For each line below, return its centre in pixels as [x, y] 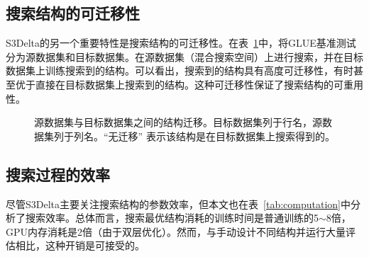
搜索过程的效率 [58, 174]
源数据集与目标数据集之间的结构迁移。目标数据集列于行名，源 [178, 122]
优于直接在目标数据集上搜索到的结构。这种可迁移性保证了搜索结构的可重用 [189, 84]
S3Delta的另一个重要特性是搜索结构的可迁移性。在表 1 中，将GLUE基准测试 [181, 43]
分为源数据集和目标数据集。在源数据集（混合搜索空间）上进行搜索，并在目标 [184, 56]
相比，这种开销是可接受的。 [80, 245]
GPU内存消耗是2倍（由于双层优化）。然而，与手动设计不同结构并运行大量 [176, 231]
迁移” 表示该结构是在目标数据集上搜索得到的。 [226, 136]
